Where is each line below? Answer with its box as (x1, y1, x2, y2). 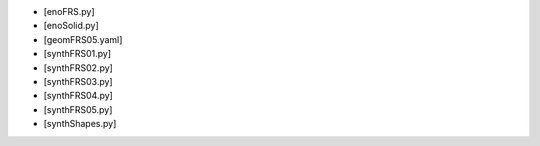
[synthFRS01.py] (43, 48, 112, 60)
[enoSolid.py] (43, 20, 99, 32)
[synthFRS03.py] (43, 75, 114, 87)
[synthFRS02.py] (43, 61, 114, 74)
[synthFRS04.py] (43, 90, 114, 102)
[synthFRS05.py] (43, 103, 113, 115)
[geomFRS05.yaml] (43, 33, 123, 45)
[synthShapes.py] (43, 118, 117, 130)
